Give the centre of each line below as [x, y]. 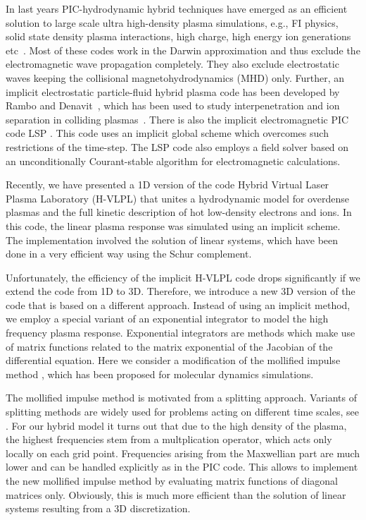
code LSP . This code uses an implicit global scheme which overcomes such [167, 133]
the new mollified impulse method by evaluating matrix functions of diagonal [172, 480]
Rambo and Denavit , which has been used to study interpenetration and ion [173, 105]
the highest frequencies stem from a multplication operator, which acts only [169, 439]
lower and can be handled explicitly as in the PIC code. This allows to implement [182, 467]
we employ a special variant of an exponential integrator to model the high [167, 319]
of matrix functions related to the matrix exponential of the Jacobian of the [169, 346]
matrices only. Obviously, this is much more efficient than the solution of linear [176, 494]
